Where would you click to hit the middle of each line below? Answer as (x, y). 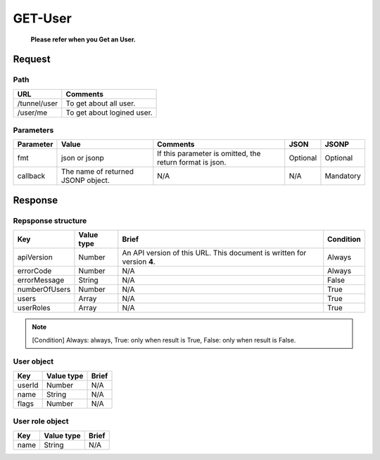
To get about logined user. (109, 113)
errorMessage (41, 280)
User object (33, 362)
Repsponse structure (50, 220)
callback (31, 176)
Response (36, 200)
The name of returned (97, 172)
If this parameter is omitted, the (209, 153)
